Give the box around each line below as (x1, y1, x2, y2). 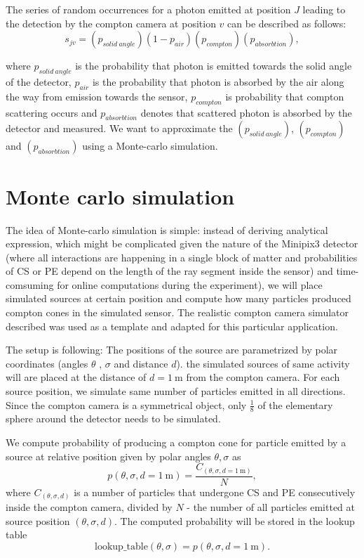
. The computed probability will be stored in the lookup (114, 513, 355, 528)
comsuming (6, 277, 54, 292)
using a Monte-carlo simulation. (82, 138, 218, 153)
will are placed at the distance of (6, 370, 147, 384)
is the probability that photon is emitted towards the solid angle (75, 58, 352, 73)
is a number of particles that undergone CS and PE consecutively (74, 484, 356, 499)
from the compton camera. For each (186, 370, 340, 384)
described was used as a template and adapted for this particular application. (6, 318, 338, 333)
